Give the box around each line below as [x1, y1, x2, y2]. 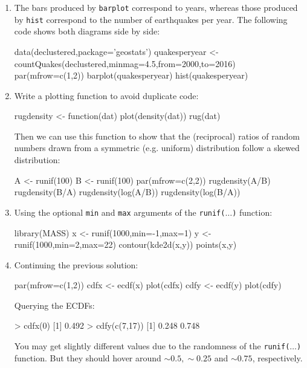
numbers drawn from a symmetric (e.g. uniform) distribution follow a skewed [14, 141, 300, 154]
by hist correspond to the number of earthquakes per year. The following [14, 13, 288, 25]
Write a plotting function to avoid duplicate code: [14, 89, 199, 102]
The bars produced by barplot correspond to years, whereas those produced [14, 1, 298, 13]
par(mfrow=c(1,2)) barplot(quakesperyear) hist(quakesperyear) [14, 69, 248, 82]
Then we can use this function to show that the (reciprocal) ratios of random [14, 129, 300, 142]
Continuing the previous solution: [14, 258, 138, 271]
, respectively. [252, 351, 303, 364]
